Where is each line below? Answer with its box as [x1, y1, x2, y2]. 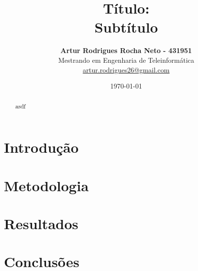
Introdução [4, 137, 79, 157]
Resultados [4, 213, 79, 233]
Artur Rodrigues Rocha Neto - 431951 [60, 45, 192, 55]
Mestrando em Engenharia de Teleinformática [58, 54, 194, 65]
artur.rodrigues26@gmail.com [82, 64, 170, 74]
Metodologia [4, 175, 89, 195]
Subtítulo [94, 17, 158, 37]
